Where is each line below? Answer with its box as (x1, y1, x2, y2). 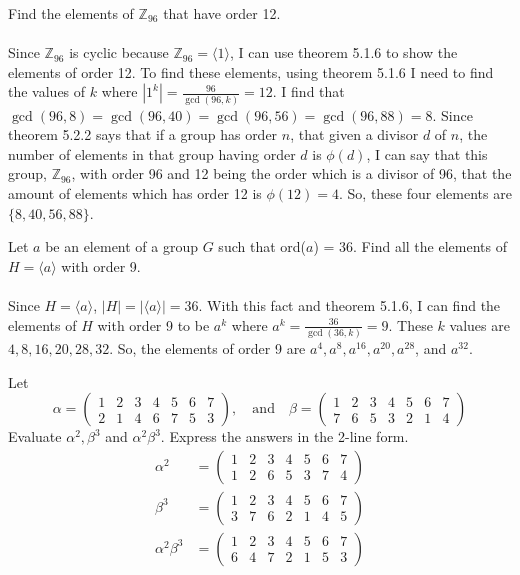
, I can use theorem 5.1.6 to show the (229, 42, 458, 63)
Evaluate (8, 426, 62, 447)
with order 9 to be (97, 314, 210, 335)
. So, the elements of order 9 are (109, 337, 306, 358)
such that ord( (218, 236, 306, 257)
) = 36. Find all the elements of (313, 236, 507, 257)
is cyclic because (69, 42, 169, 63)
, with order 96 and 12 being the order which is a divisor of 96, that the (71, 163, 512, 184)
